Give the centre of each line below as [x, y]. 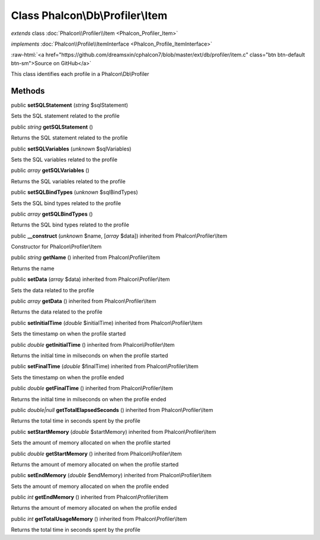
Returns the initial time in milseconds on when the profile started [89, 355]
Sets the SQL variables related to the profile [64, 159]
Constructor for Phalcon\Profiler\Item [56, 247]
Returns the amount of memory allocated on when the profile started [95, 464]
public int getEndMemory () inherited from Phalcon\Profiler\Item [89, 497]
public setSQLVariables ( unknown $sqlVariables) [71, 149]
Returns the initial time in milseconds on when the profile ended [89, 399]
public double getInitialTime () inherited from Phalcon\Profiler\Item [93, 344]
